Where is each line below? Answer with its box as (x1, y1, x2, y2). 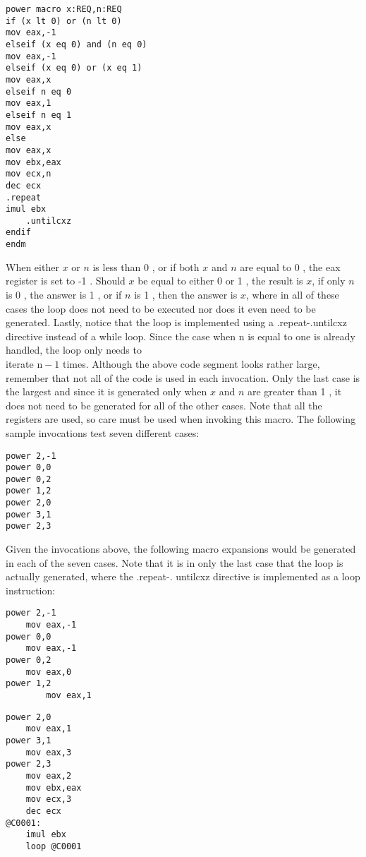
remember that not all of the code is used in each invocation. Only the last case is (6, 370, 360, 385)
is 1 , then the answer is (134, 287, 238, 301)
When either (6, 259, 59, 274)
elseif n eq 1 (6, 109, 72, 120)
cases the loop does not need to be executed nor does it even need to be (6, 301, 316, 316)
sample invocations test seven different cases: (6, 425, 200, 440)
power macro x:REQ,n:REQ (6, 4, 122, 14)
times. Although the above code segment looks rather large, (62, 356, 320, 371)
